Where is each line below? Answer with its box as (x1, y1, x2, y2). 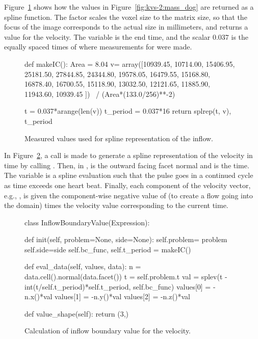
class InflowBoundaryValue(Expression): (24, 217, 150, 227)
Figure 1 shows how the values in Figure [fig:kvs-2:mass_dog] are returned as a (4, 2, 254, 12)
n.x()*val (24, 291, 53, 302)
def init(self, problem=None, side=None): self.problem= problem (24, 234, 227, 245)
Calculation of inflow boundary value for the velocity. (24, 325, 191, 336)
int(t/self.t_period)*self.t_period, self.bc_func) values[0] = (24, 281, 211, 292)
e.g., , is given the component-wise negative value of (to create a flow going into (4, 190, 253, 200)
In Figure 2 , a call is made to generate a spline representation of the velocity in (4, 150, 253, 161)
